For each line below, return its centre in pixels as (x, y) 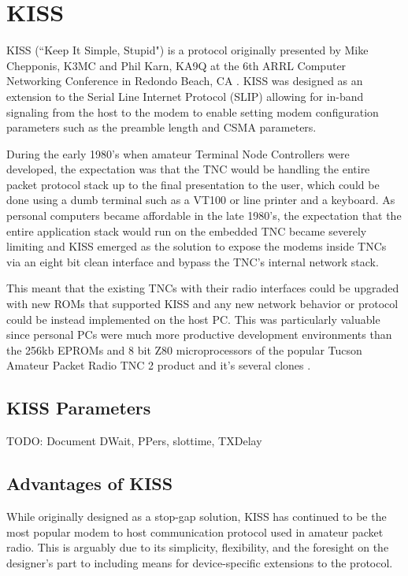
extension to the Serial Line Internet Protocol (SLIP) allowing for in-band (185, 96)
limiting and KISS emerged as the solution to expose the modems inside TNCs (197, 246)
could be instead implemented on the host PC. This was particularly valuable (193, 319)
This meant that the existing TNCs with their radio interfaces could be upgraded (203, 288)
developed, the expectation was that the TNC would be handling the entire (188, 169)
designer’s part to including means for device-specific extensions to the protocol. (200, 562)
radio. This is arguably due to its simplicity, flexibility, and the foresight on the (198, 547)
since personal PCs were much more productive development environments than (199, 334)
